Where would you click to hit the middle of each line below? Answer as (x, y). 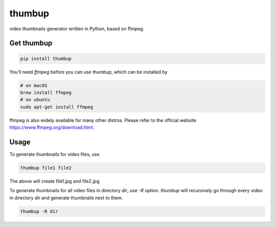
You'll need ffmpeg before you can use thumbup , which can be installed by (88, 72)
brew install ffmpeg (46, 92)
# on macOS (34, 85)
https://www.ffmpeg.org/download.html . (52, 128)
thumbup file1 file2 (46, 168)
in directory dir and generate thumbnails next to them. (66, 198)
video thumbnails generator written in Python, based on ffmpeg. (77, 29)
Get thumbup (31, 43)
